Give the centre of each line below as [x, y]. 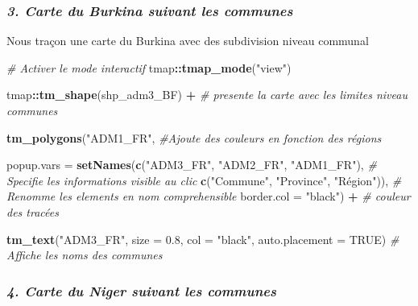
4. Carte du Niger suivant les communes [142, 290]
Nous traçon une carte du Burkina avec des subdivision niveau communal [188, 41]
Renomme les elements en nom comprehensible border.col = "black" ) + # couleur [209, 196]
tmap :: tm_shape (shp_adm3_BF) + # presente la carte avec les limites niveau [207, 95]
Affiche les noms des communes [85, 255]
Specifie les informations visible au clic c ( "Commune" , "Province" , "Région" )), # [204, 180]
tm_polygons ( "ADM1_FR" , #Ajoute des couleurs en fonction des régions [194, 137]
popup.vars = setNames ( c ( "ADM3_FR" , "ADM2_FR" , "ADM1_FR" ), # [192, 165]
